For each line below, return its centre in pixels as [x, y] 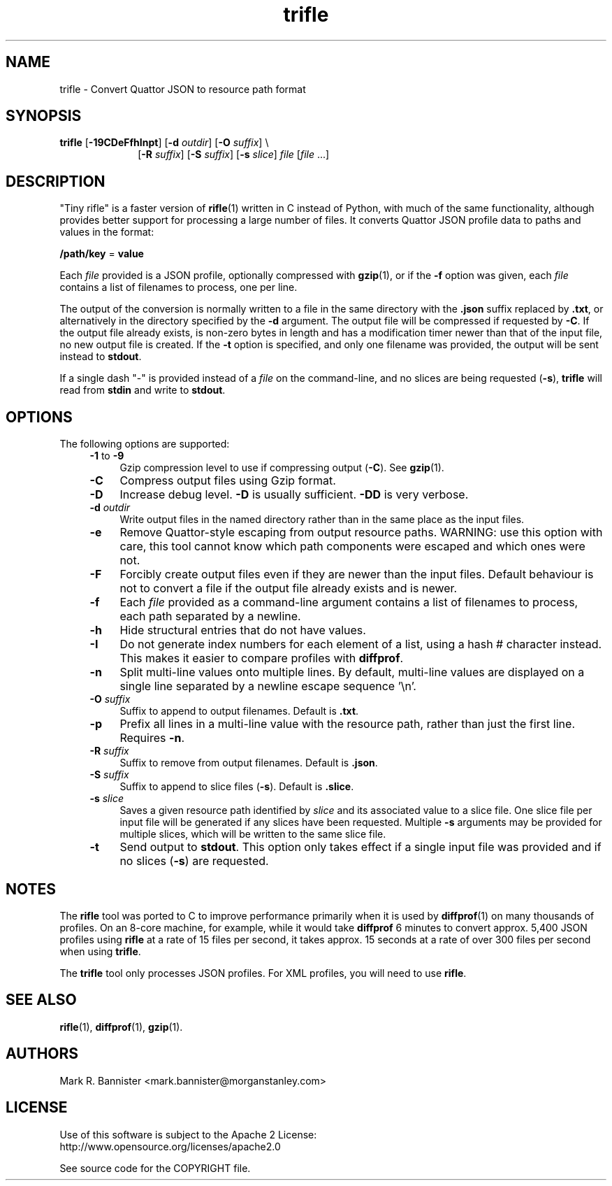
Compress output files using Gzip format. [228, 481]
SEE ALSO [41, 1000]
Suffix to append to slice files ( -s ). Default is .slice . [237, 787]
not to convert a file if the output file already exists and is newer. [289, 588]
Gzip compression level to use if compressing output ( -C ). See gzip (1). [282, 468]
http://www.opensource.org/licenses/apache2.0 [170, 1146]
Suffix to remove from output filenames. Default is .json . [249, 763]
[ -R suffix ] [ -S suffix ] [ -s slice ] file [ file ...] [234, 155]
